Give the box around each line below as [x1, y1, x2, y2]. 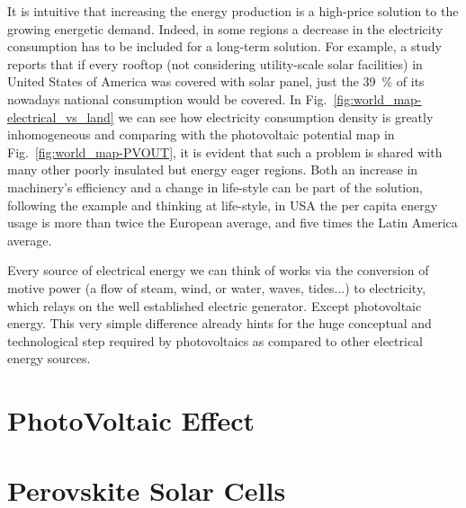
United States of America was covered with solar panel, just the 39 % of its [7, 72, 425, 91]
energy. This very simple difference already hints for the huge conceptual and [7, 314, 432, 333]
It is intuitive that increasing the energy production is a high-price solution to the [7, 2, 459, 20]
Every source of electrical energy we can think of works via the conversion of [7, 261, 429, 280]
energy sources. [7, 349, 91, 368]
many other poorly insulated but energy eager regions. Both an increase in [7, 160, 418, 179]
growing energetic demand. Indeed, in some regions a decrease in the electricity [7, 19, 444, 38]
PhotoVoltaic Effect [7, 402, 255, 439]
